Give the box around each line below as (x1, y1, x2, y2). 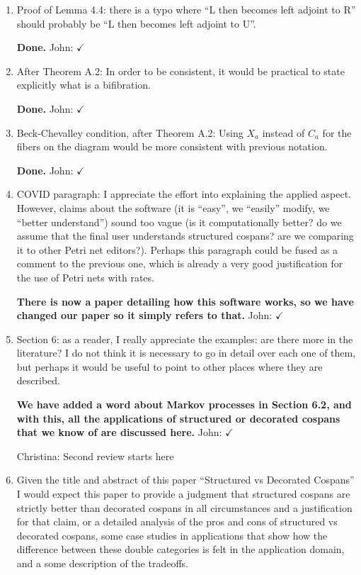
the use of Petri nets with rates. (16, 269, 154, 284)
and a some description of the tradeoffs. (16, 556, 188, 570)
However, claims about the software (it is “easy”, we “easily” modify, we (16, 200, 330, 215)
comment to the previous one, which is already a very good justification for (16, 256, 343, 271)
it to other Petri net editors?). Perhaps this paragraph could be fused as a (16, 242, 338, 257)
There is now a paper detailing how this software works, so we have (16, 294, 354, 308)
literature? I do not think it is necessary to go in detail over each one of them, (16, 345, 356, 360)
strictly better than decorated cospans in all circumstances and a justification (16, 500, 353, 515)
